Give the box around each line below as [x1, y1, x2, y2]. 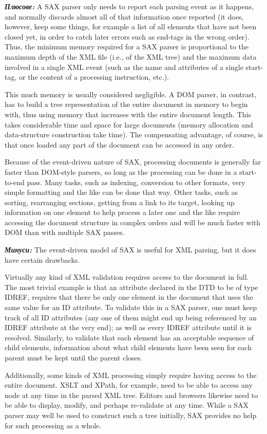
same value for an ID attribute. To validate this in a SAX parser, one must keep [5, 302, 257, 313]
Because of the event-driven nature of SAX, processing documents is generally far [5, 156, 261, 167]
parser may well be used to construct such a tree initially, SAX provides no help [5, 409, 257, 420]
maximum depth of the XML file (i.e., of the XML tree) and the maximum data [5, 51, 257, 62]
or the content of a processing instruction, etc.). [18, 71, 169, 82]
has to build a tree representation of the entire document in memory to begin [5, 99, 248, 110]
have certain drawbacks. [5, 254, 80, 265]
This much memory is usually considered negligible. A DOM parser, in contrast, [5, 88, 257, 99]
